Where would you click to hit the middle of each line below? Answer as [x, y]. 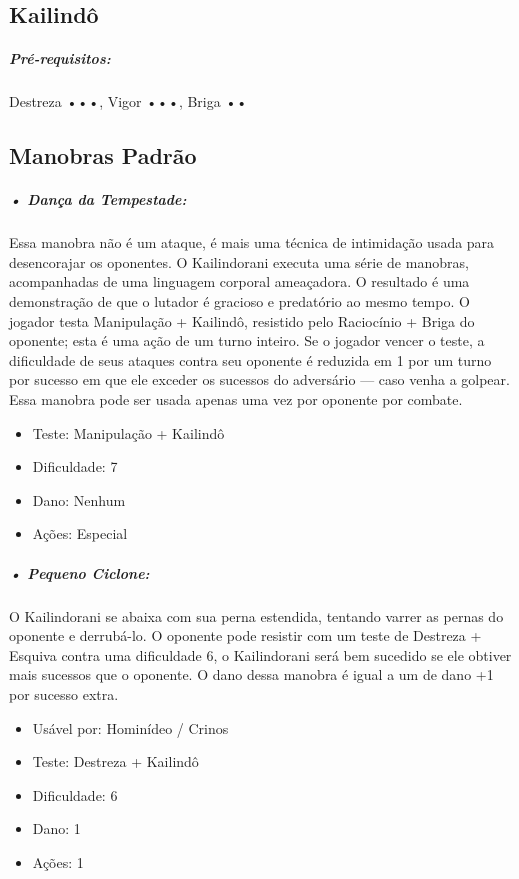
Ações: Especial [80, 533]
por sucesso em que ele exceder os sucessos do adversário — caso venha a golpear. [259, 379]
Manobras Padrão [103, 155]
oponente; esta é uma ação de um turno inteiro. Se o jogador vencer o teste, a [247, 340]
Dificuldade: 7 [75, 466]
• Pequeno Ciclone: [79, 572]
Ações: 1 [58, 861]
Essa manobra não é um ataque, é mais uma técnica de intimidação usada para [252, 242]
